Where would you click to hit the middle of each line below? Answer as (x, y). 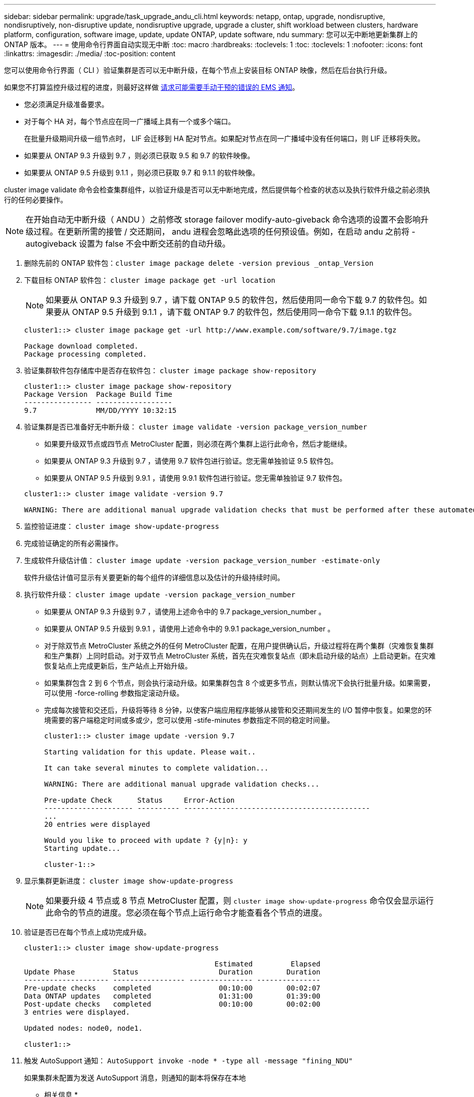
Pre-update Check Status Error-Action (140, 800)
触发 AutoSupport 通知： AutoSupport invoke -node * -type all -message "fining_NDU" (189, 1061)
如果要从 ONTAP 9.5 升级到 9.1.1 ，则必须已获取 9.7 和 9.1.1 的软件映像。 (142, 173)
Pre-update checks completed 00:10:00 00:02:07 (172, 988)
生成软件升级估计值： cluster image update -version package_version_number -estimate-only (202, 560)
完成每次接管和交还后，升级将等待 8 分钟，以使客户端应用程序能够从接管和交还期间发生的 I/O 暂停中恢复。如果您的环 (238, 710)
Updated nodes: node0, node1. (84, 1028)
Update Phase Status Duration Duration (172, 972)
